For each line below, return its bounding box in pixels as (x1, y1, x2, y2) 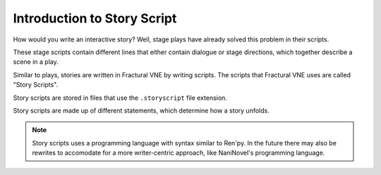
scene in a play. (13, 58, 59, 66)
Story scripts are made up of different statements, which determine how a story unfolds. (13, 106, 270, 115)
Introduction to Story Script (13, 11, 177, 26)
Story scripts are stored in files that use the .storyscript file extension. (13, 93, 227, 102)
